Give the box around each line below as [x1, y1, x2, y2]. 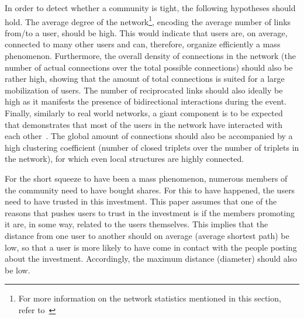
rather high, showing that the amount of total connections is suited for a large [5, 72, 285, 85]
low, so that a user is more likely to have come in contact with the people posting [5, 241, 297, 253]
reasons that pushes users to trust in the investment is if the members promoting [5, 206, 295, 219]
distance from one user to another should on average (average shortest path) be [5, 229, 289, 241]
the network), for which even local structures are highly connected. [5, 152, 244, 165]
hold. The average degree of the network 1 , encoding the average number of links [5, 13, 291, 27]
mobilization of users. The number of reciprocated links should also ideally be [5, 84, 283, 96]
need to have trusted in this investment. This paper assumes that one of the [5, 195, 277, 207]
